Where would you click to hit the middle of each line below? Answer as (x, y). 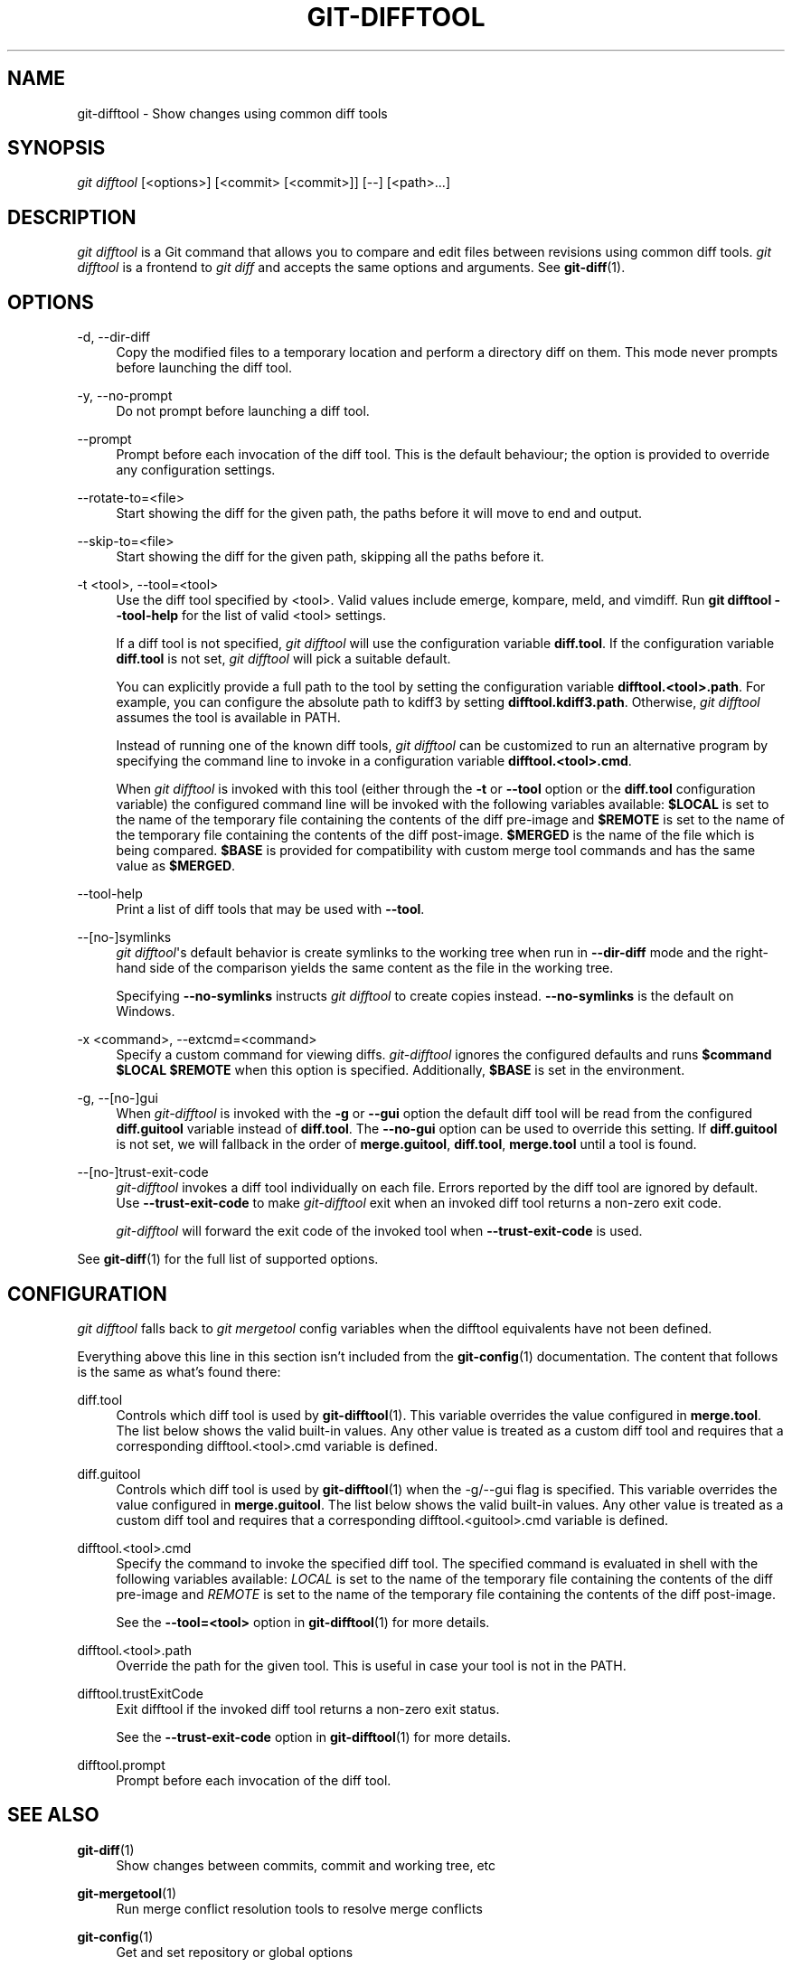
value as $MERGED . (176, 866)
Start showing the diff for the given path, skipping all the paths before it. (330, 557)
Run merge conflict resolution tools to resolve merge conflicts (299, 1908)
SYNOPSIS (57, 148)
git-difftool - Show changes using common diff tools (232, 113)
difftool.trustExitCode (140, 1693)
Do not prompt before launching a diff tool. (243, 411)
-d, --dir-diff (114, 337)
